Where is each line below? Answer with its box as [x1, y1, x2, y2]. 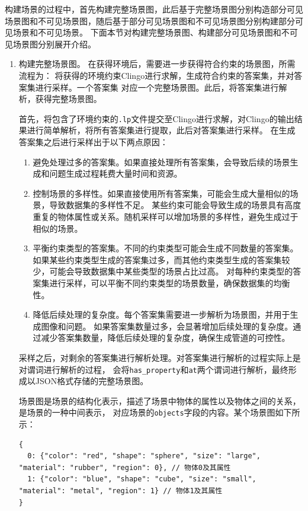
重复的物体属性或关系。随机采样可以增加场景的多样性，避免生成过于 [33, 210, 299, 222]
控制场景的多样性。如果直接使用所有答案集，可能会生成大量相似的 [33, 187, 290, 199]
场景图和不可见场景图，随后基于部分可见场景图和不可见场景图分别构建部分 [5, 14, 295, 27]
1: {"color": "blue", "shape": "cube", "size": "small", [27, 475, 256, 484]
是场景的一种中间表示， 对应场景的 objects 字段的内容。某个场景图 [18, 406, 275, 419]
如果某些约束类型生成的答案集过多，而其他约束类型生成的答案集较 [33, 253, 290, 266]
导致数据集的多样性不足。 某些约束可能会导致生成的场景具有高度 [49, 199, 301, 211]
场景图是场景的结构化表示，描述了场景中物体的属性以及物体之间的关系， [18, 394, 301, 407]
